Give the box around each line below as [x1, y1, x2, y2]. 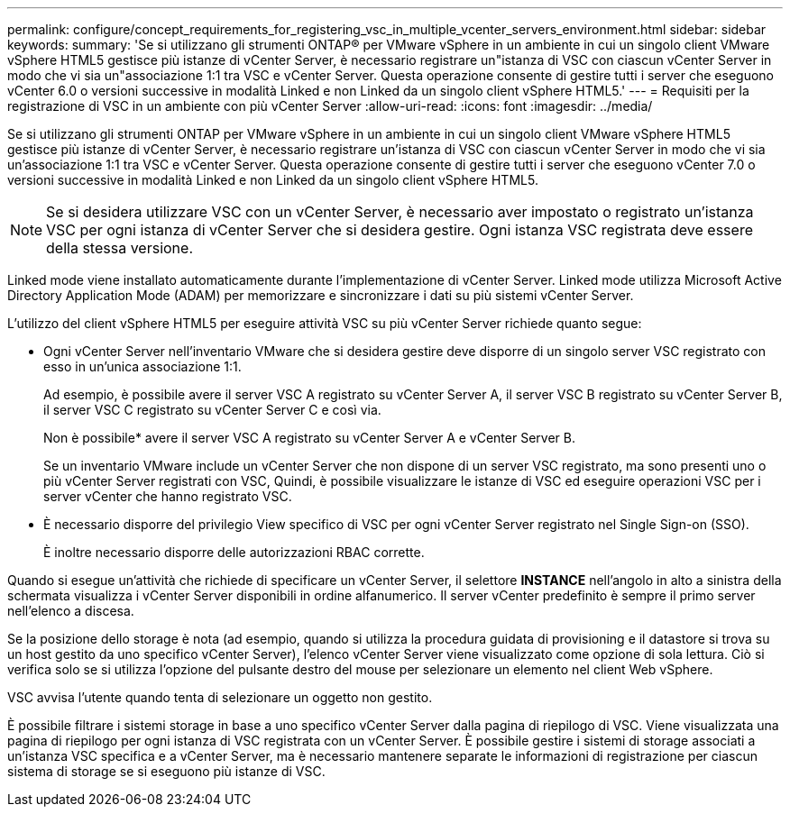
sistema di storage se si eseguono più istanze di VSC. [7, 764, 326, 779]
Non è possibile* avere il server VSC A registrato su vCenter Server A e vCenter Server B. [43, 430, 575, 445]
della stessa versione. [46, 239, 193, 257]
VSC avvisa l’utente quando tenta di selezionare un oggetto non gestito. [7, 690, 433, 705]
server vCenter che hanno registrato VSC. [43, 489, 292, 504]
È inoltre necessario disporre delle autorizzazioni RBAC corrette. [43, 544, 425, 560]
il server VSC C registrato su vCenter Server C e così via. [43, 402, 381, 417]
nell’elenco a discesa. [7, 603, 134, 618]
